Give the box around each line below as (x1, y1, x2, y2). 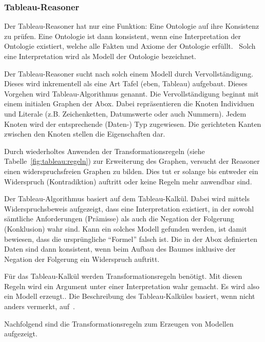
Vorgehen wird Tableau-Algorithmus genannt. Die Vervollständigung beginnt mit (4, 88, 259, 99)
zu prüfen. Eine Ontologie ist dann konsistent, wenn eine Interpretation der (4, 30, 241, 41)
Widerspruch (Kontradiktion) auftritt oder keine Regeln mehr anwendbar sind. (4, 176, 252, 186)
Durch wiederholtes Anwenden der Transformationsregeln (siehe (4, 145, 205, 156)
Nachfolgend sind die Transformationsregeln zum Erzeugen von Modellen (4, 318, 234, 329)
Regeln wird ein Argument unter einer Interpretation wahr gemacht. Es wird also (4, 280, 260, 291)
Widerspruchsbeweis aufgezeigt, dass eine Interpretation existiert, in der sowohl (4, 203, 254, 214)
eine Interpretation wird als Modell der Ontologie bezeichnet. (4, 51, 196, 61)
